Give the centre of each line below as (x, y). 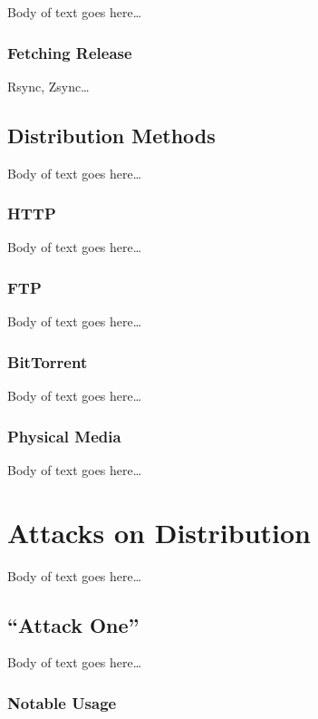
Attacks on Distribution (159, 532)
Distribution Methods (111, 135)
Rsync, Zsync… (48, 86)
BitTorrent (48, 361)
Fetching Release (70, 52)
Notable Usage (62, 702)
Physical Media (64, 436)
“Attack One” (73, 624)
